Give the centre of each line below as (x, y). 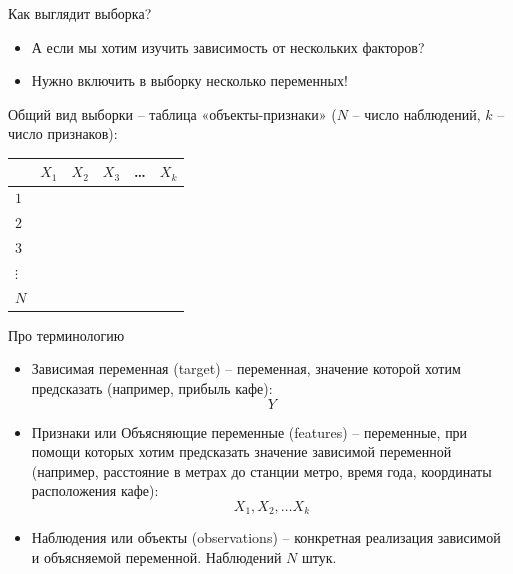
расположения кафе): (95, 490)
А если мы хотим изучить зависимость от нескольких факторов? (228, 46)
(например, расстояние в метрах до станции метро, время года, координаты (261, 470)
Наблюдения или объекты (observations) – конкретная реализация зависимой (266, 537)
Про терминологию (66, 334)
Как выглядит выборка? (80, 13)
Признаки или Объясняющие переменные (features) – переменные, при (249, 431)
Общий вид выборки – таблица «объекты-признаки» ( (172, 113)
